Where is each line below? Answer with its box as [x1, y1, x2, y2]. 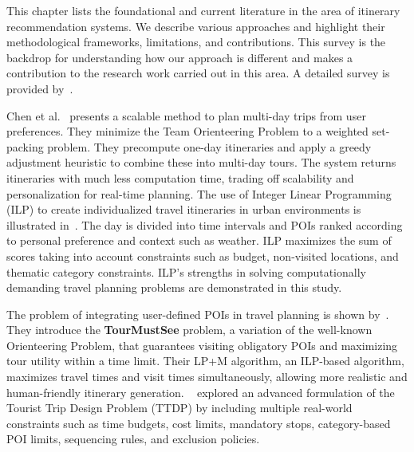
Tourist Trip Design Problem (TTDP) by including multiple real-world [6, 399, 353, 416]
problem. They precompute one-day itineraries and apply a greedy [47, 138, 372, 155]
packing [6, 138, 44, 155]
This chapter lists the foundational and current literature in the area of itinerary [6, 2, 400, 18]
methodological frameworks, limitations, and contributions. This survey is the [6, 33, 386, 50]
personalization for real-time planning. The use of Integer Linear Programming [6, 185, 392, 202]
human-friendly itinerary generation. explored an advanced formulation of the [6, 383, 395, 400]
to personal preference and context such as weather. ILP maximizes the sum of [6, 232, 392, 249]
